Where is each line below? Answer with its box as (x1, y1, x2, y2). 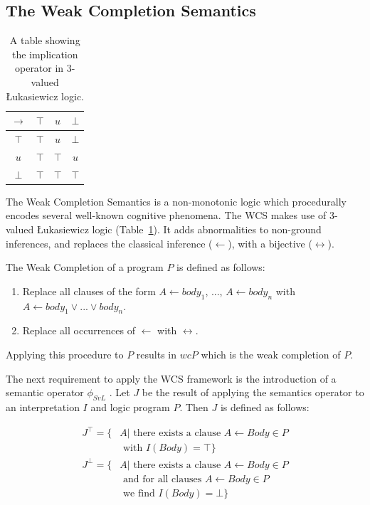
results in (136, 346, 176, 361)
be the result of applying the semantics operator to (142, 385, 364, 400)
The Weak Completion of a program (6, 260, 164, 275)
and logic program (90, 399, 170, 414)
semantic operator (6, 385, 84, 400)
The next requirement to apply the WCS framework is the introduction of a (6, 371, 337, 386)
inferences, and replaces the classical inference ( (6, 235, 213, 250)
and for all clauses (123, 474, 202, 484)
